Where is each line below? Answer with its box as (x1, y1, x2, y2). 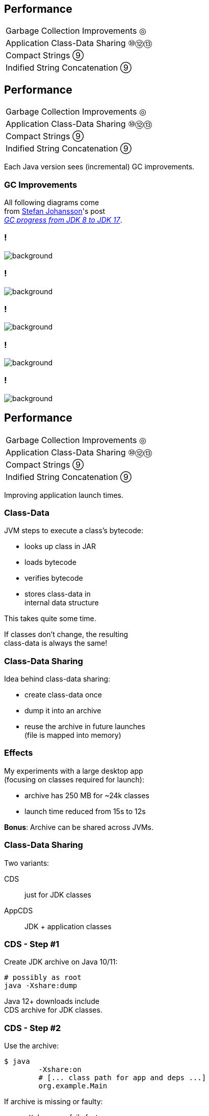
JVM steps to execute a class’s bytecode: (4, 526, 143, 535)
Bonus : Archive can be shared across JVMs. (4, 822, 153, 831)
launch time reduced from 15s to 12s (24, 806, 146, 816)
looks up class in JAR (24, 542, 96, 551)
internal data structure (24, 598, 99, 607)
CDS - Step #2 (4, 1022, 61, 1033)
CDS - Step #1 (4, 938, 60, 949)
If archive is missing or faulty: (4, 1097, 103, 1106)
